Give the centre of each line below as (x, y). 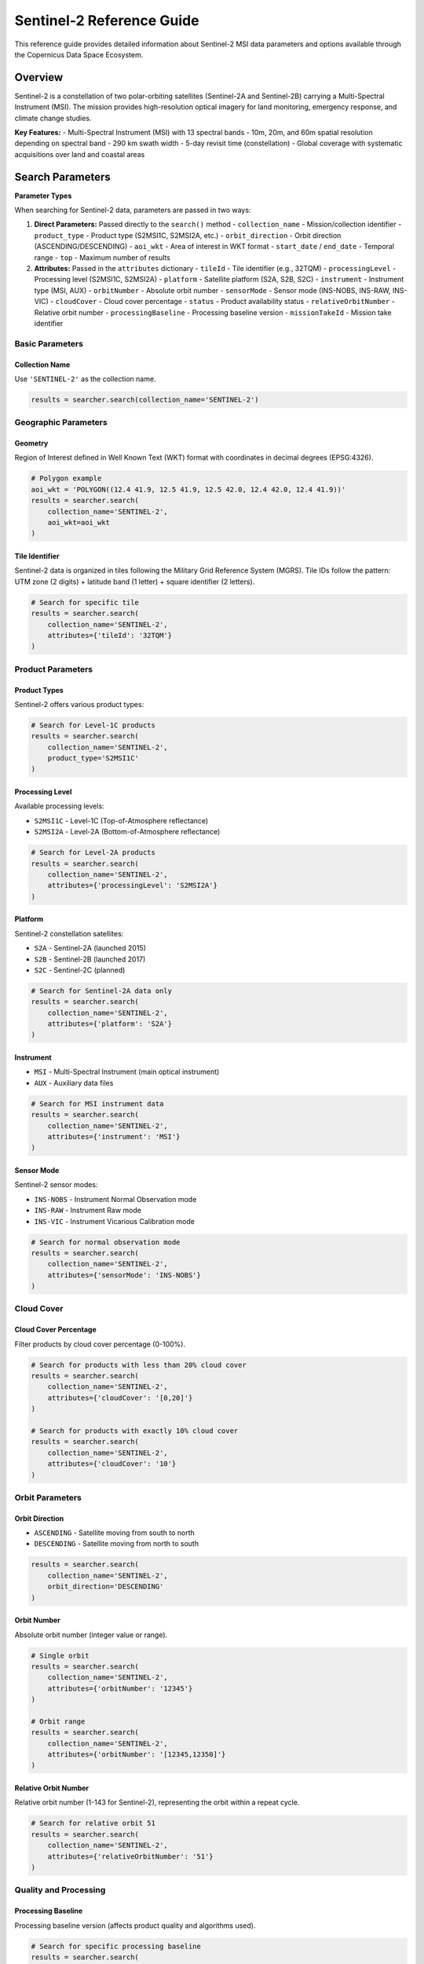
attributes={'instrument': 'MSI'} (114, 1136)
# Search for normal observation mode (106, 1242)
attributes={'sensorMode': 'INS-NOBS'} (124, 1275)
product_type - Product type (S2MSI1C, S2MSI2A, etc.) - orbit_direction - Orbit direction (188, 235)
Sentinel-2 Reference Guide (107, 20)
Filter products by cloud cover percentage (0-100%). (100, 1344)
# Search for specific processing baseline (116, 1946)
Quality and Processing (60, 1890)
